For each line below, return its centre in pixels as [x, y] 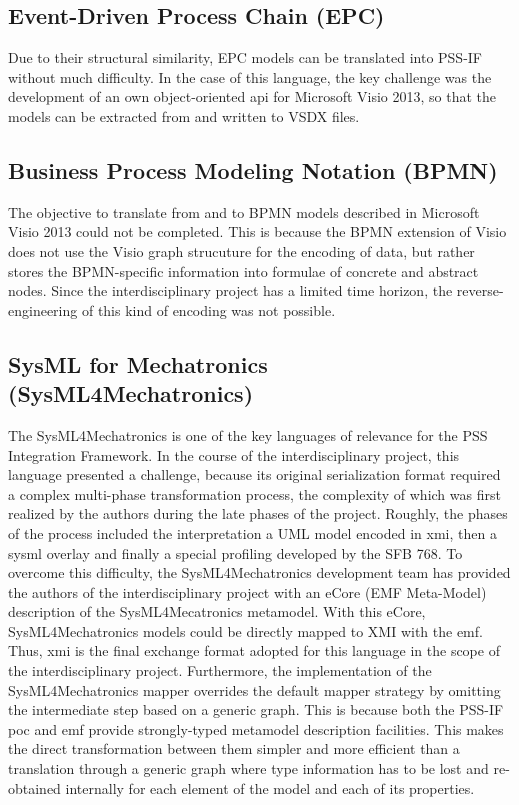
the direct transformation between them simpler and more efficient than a [234, 748]
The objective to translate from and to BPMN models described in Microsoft [244, 211]
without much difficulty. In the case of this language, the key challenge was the [250, 76]
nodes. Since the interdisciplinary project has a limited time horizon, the [230, 290]
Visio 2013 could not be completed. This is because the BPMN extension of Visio [257, 231]
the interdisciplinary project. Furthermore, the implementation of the [220, 670]
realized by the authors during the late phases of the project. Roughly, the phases [258, 513]
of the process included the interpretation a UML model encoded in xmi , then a [252, 532]
